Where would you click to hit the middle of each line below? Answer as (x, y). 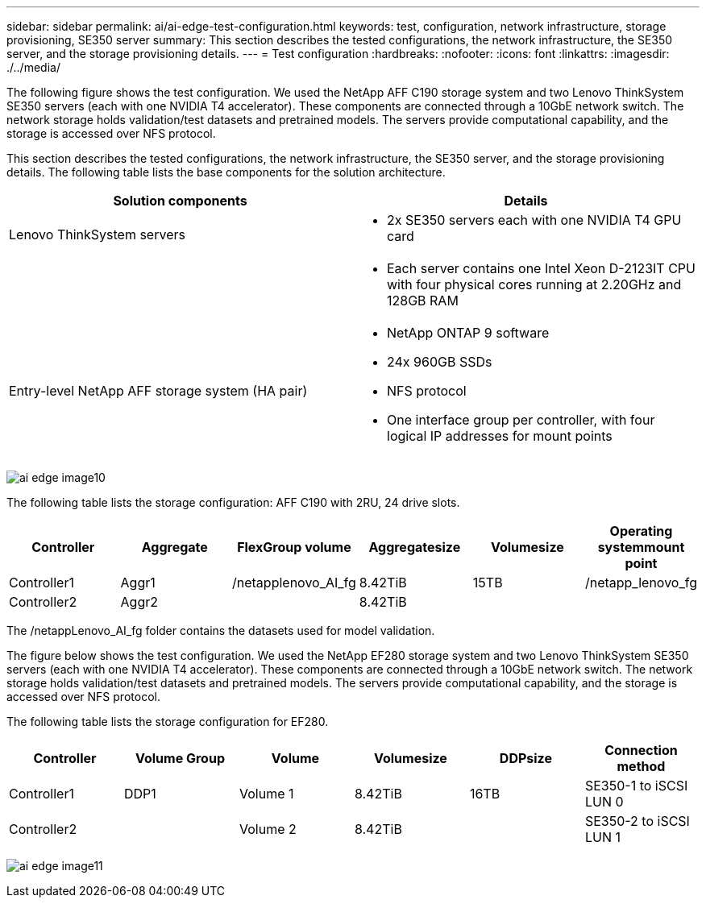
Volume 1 (266, 794)
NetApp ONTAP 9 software (468, 333)
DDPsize (525, 758)
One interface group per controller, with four (521, 420)
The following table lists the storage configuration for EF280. (168, 722)
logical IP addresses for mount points (500, 436)
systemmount (641, 547)
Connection (641, 750)
